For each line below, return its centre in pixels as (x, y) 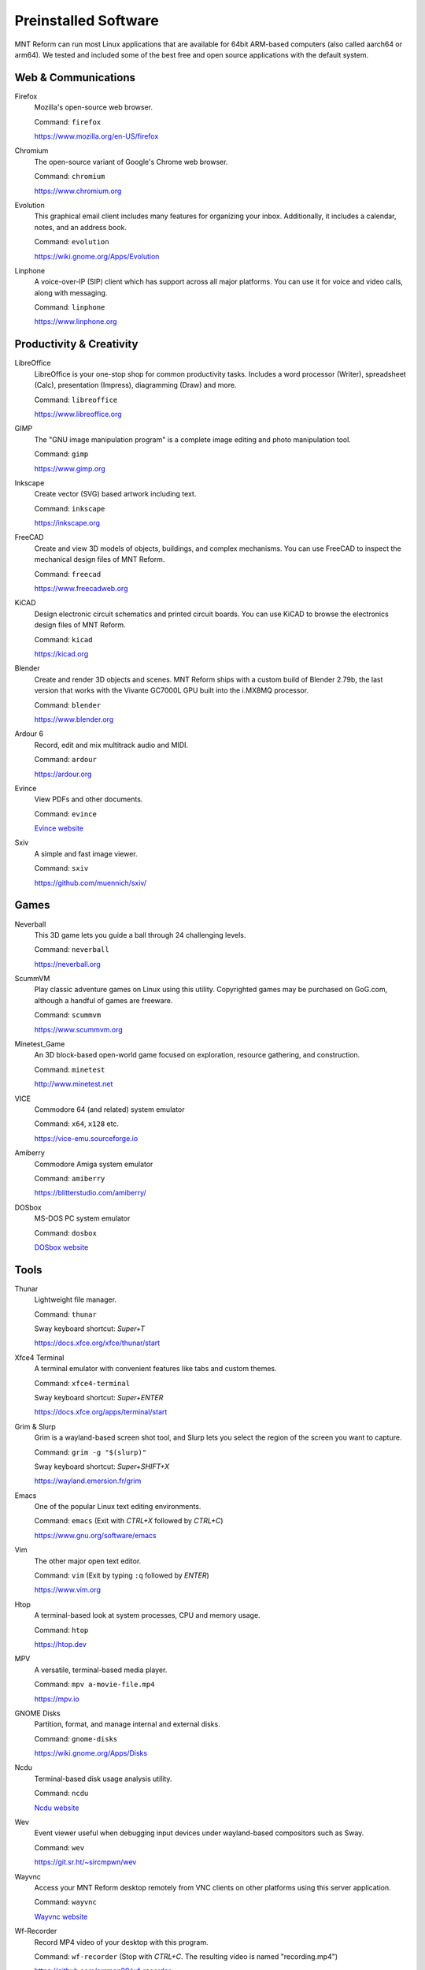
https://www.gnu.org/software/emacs (95, 1535)
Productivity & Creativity (76, 344)
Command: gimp (61, 454)
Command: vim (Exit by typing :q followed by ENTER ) (122, 1575)
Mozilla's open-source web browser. (94, 107)
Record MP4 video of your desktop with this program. (121, 1942)
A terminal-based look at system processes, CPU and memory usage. (147, 1615)
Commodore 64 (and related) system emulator (109, 1110)
